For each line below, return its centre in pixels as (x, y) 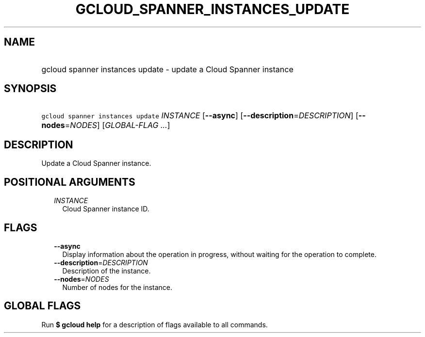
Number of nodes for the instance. (117, 287)
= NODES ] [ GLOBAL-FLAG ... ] (117, 125)
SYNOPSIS (30, 89)
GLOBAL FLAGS (42, 306)
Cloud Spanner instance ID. (106, 209)
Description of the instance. (106, 271)
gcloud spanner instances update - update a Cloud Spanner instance (167, 69)
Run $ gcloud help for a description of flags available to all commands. (155, 324)
